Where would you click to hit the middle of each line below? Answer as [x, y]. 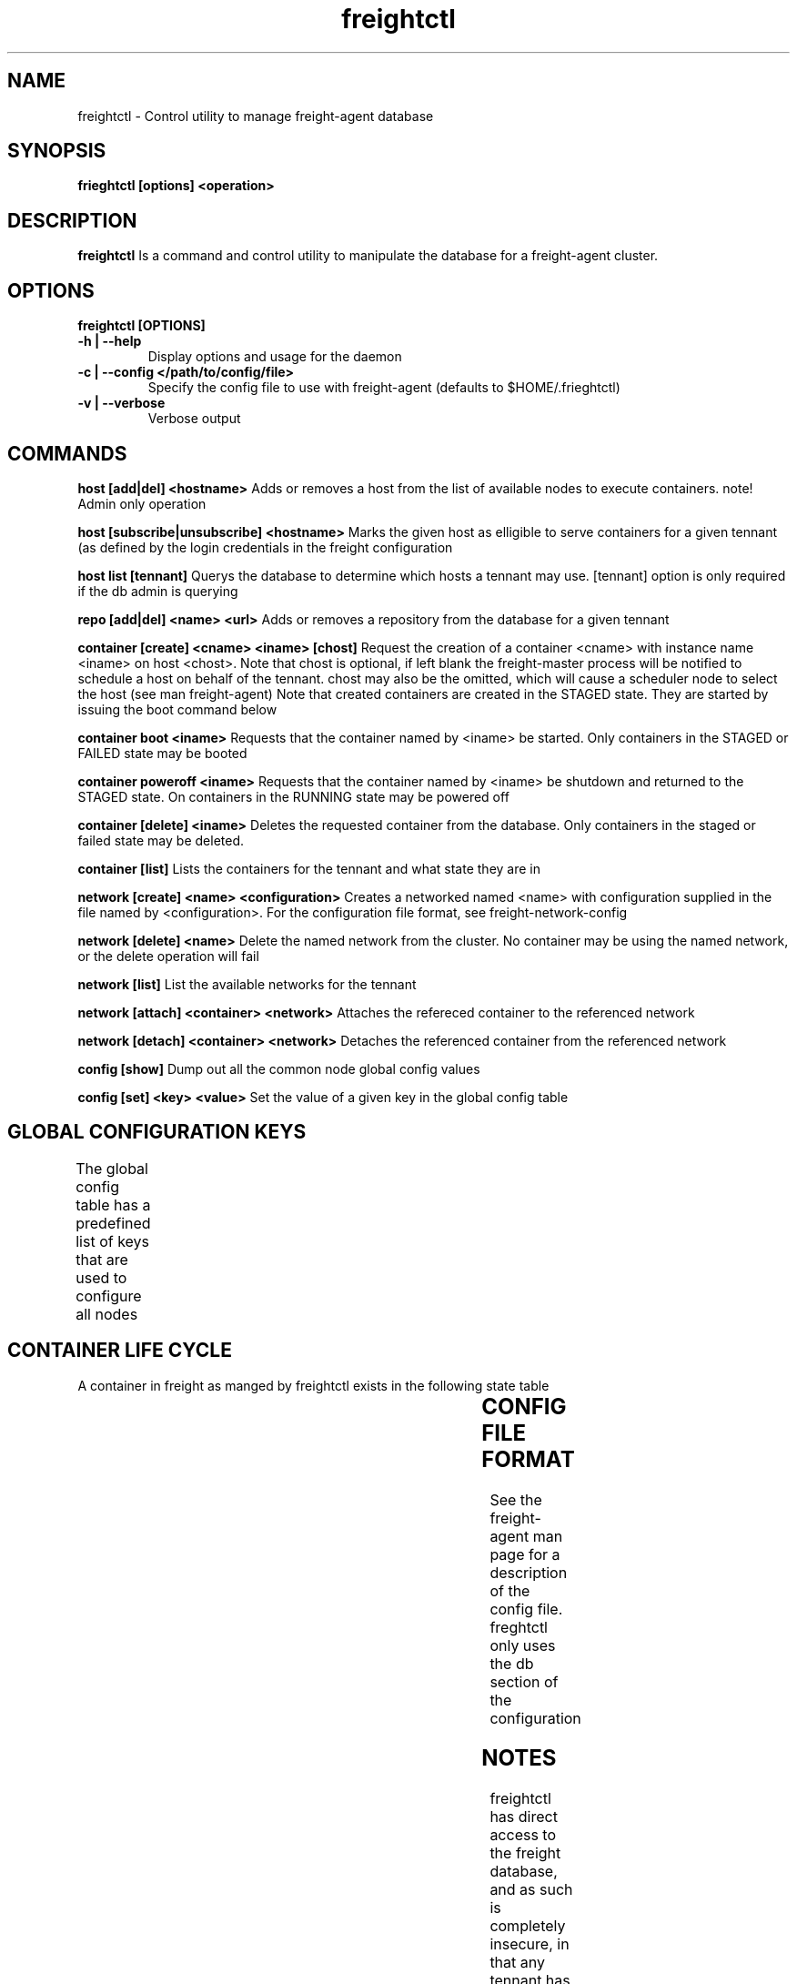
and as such [531, 1890]
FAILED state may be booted [162, 753]
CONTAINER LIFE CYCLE [120, 1351]
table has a [113, 1205]
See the [516, 1499]
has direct [524, 1817]
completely [528, 1926]
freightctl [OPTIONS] [141, 326]
